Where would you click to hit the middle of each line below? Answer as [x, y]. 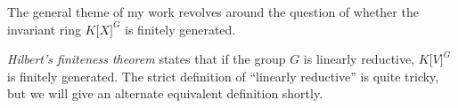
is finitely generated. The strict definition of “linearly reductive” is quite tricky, [223, 76]
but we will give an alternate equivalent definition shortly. [165, 93]
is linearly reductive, [359, 59]
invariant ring [44, 29]
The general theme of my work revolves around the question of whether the [213, 12]
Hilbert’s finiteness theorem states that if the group [147, 59]
